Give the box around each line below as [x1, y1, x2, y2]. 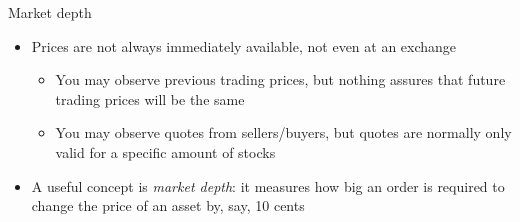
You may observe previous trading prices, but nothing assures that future [55, 69, 506, 90]
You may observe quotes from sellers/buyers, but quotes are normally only [55, 122, 512, 143]
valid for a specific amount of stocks [55, 141, 276, 162]
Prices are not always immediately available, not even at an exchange [31, 35, 457, 56]
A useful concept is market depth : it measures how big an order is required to [31, 175, 505, 196]
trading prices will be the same [55, 88, 245, 109]
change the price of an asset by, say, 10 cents [31, 195, 305, 216]
